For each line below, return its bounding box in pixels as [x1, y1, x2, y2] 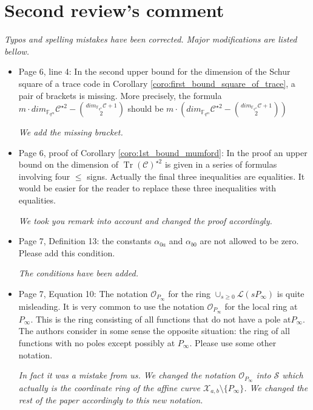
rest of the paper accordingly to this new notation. [18, 394, 203, 406]
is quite [277, 287, 305, 300]
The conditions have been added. [18, 267, 138, 279]
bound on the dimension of [18, 158, 119, 171]
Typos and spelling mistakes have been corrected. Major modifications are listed [4, 33, 297, 46]
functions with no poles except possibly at [18, 336, 175, 349]
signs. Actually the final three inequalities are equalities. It [87, 169, 305, 182]
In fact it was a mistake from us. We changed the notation [18, 369, 236, 381]
